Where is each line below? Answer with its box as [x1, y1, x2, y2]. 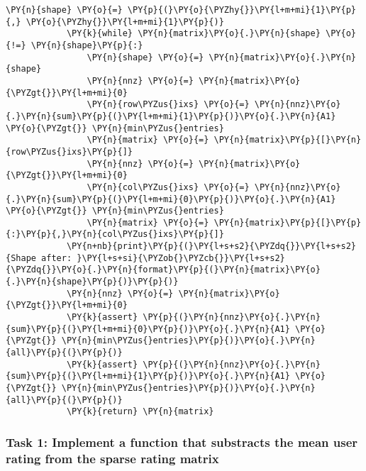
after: [41, 253, 72, 263]
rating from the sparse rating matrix [6, 449, 219, 467]
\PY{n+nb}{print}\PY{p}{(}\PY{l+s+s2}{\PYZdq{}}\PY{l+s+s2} [66, 241, 356, 252]
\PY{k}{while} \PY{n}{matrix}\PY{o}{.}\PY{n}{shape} [66, 28, 321, 39]
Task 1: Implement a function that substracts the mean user [6, 433, 358, 450]
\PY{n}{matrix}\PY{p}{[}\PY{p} [213, 217, 362, 228]
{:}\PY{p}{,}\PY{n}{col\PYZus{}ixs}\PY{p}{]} [6, 229, 224, 240]
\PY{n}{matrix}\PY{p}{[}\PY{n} [213, 135, 362, 145]
